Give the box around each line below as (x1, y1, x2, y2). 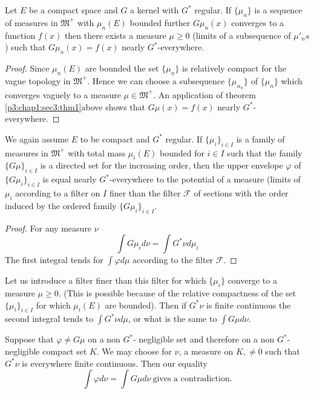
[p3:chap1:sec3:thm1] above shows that (5, 100, 146, 113)
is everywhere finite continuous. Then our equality (22, 356, 208, 369)
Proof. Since (5, 61, 50, 74)
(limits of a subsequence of (192, 28, 291, 41)
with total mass (68, 146, 126, 159)
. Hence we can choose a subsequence (87, 74, 225, 87)
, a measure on (178, 344, 234, 357)
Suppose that (5, 333, 54, 346)
